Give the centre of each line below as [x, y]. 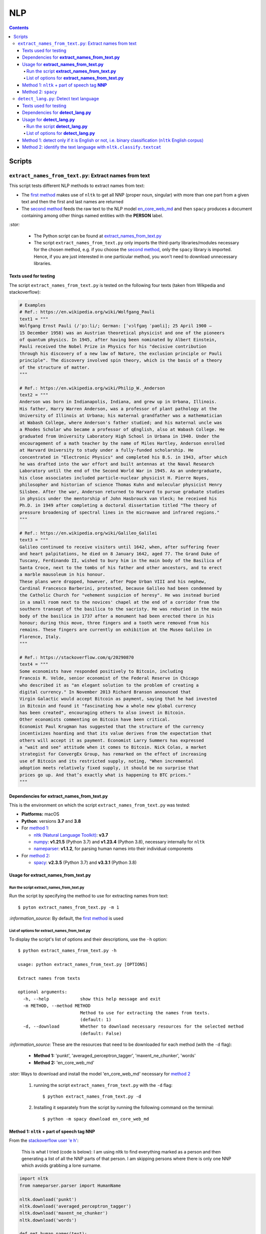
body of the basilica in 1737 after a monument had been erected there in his [117, 616]
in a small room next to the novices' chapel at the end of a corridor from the [119, 602]
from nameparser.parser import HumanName [70, 1185]
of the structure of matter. [55, 367]
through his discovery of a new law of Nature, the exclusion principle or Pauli [121, 353]
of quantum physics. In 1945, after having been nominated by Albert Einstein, [118, 340]
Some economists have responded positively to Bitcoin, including [101, 671]
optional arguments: [43, 992]
